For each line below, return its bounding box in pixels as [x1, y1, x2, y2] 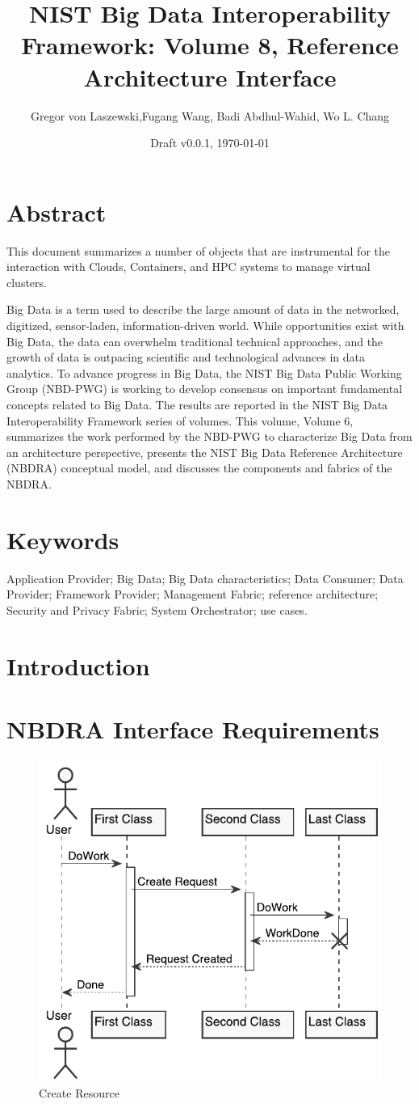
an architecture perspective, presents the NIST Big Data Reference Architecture [6, 443, 403, 460]
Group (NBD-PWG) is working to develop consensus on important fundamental [6, 380, 403, 397]
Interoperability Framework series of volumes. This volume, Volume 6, [6, 412, 354, 429]
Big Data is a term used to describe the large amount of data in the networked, [6, 301, 400, 318]
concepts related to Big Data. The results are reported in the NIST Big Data [6, 395, 388, 412]
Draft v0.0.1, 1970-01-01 [150, 134, 270, 151]
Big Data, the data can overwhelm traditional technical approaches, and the [6, 332, 383, 349]
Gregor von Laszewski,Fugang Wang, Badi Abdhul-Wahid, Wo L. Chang [30, 107, 390, 124]
